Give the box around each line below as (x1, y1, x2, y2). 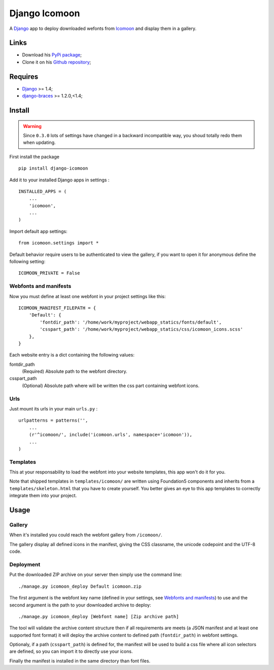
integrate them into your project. (9, 493, 77, 499)
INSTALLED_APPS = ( (18, 188, 67, 194)
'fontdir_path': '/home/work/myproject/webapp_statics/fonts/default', (40, 319, 222, 325)
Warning (23, 123, 42, 129)
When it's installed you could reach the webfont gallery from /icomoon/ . (9, 532, 162, 538)
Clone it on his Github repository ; (22, 59, 91, 65)
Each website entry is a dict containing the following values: (9, 352, 134, 358)
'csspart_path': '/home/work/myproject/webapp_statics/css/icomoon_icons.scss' (40, 327, 244, 332)
